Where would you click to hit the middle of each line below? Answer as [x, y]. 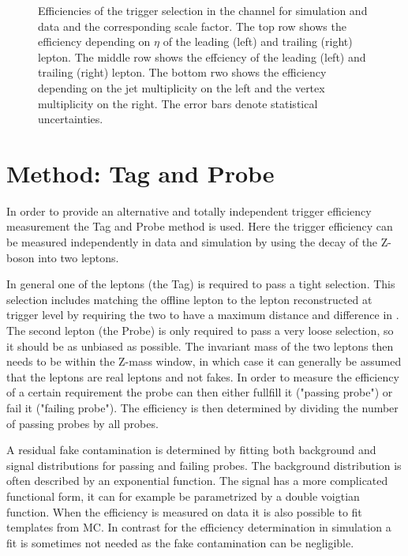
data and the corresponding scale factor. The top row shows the [192, 26]
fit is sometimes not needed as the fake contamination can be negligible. [180, 542]
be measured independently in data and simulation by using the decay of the [192, 242]
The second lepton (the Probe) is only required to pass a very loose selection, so [200, 331]
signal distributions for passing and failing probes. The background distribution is [204, 465]
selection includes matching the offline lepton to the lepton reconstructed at [189, 299]
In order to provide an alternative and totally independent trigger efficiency [189, 210]
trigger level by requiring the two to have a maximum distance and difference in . [203, 315]
